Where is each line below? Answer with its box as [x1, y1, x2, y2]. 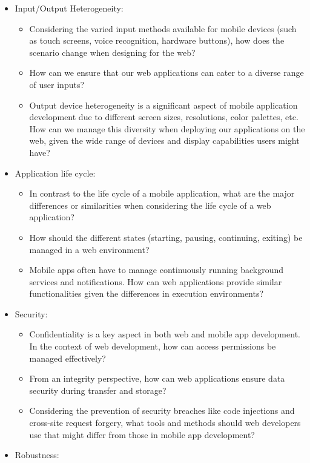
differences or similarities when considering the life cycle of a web [29, 198, 271, 211]
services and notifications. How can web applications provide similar [29, 275, 282, 288]
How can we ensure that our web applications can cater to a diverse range [29, 66, 304, 79]
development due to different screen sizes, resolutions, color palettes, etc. [29, 110, 298, 123]
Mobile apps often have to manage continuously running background [29, 263, 284, 276]
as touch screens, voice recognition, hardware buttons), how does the [29, 34, 285, 47]
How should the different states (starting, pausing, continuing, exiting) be [29, 231, 303, 243]
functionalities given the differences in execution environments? [29, 287, 264, 300]
